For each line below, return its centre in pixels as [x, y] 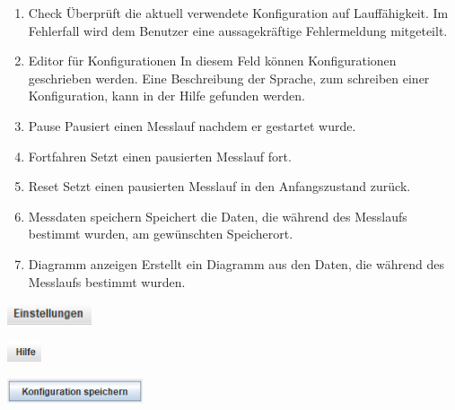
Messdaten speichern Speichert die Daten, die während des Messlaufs [218, 216]
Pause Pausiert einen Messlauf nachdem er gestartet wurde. [192, 125]
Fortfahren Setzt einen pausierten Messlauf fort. [160, 156]
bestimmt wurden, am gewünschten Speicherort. [161, 234]
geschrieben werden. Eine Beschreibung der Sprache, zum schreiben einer [229, 78]
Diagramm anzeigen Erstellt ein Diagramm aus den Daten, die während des [236, 263]
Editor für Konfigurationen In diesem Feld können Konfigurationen [212, 61]
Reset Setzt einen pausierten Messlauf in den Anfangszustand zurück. [219, 186]
